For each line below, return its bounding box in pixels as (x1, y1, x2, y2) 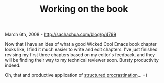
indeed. (5, 62, 21, 68)
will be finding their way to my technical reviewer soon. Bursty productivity (5, 57, 159, 63)
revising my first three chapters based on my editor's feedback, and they (5, 52, 155, 58)
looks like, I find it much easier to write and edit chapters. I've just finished (5, 46, 158, 53)
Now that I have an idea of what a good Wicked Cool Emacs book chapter (5, 41, 157, 47)
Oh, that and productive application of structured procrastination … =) (5, 72, 147, 78)
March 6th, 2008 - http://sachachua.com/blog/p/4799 (5, 31, 116, 38)
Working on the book (39, 3, 128, 15)
